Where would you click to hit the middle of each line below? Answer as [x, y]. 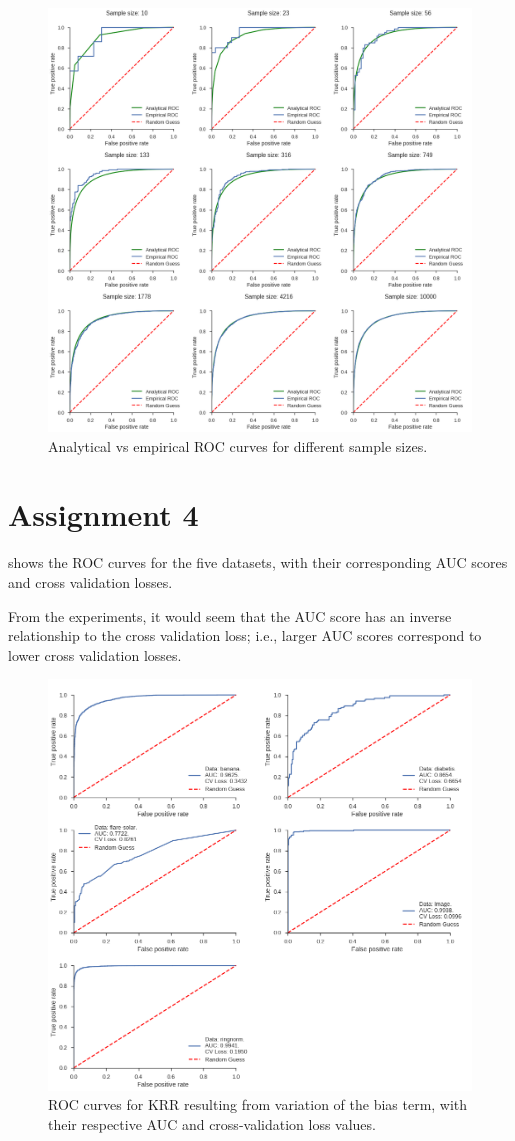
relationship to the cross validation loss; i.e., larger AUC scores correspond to [245, 635]
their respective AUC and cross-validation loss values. [212, 1123]
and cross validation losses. [90, 581]
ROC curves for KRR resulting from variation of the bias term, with [258, 1104]
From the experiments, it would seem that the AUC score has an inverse [230, 615]
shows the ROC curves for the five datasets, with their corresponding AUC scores [258, 562]
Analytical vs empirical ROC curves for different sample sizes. [238, 445]
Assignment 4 [103, 514]
